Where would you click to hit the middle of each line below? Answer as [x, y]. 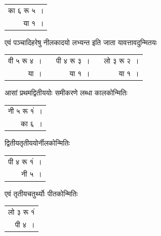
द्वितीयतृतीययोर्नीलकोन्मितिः [37, 143]
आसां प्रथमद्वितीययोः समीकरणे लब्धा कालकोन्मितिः [66, 92]
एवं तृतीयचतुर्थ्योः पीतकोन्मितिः [41, 193]
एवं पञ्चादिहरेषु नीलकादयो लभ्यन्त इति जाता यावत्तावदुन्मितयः [81, 42]
